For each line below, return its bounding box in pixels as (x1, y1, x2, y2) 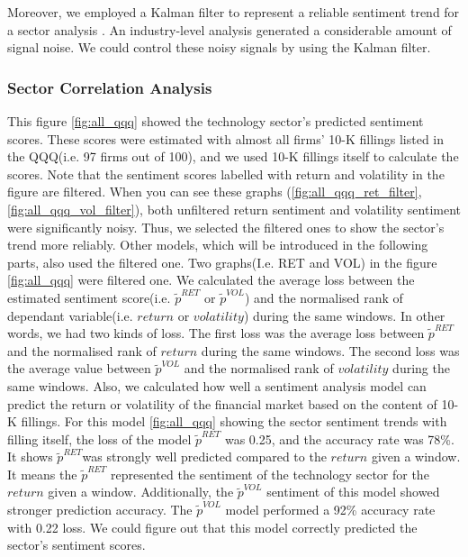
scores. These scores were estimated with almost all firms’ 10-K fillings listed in (7, 129, 445, 148)
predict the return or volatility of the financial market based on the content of (7, 394, 437, 413)
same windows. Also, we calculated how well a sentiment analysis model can (7, 376, 427, 395)
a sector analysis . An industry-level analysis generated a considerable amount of (7, 20, 452, 39)
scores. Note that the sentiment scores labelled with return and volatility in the (7, 164, 445, 183)
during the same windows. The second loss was (201, 341, 460, 360)
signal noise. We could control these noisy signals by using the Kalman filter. (7, 38, 431, 57)
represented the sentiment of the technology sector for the (111, 464, 429, 483)
